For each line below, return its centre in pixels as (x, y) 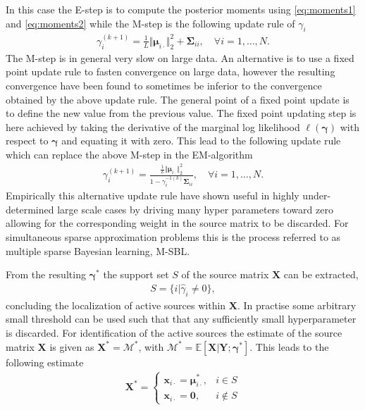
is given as (72, 346)
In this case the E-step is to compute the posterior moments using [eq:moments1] (181, 9)
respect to (27, 141)
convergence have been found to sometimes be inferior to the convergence (164, 85)
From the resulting (46, 274)
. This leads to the (289, 346)
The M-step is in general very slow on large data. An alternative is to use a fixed (180, 57)
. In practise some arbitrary (297, 305)
